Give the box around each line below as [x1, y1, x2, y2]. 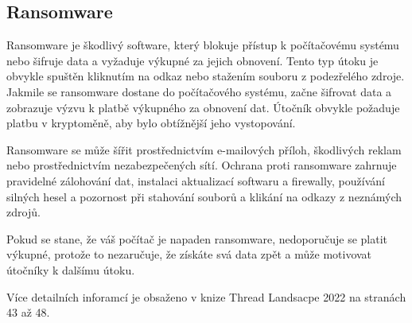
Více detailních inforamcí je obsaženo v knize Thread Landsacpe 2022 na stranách [6, 288, 406, 305]
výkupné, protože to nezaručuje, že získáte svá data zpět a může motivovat [6, 246, 372, 263]
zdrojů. [6, 204, 41, 220]
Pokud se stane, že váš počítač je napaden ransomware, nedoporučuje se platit [6, 230, 388, 247]
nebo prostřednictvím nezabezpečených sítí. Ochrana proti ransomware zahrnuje [6, 157, 397, 173]
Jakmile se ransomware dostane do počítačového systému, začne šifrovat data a [6, 83, 392, 99]
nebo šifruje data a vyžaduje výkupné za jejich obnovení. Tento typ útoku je [6, 52, 379, 68]
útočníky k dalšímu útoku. [6, 261, 135, 278]
